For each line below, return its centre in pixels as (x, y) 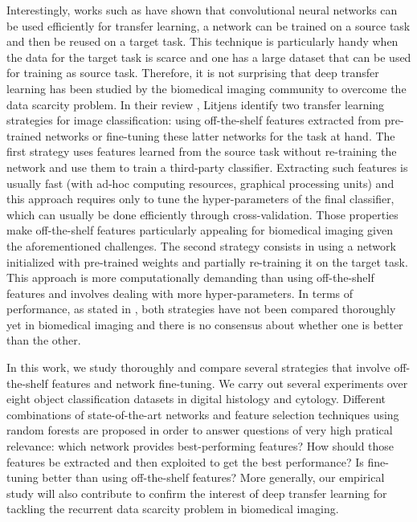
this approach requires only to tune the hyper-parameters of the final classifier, (200, 199)
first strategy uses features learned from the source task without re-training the (202, 151)
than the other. (44, 340)
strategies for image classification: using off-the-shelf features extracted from (194, 120)
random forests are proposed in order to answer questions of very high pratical (200, 430)
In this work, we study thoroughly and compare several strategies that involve (198, 367)
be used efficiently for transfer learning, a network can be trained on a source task (208, 25)
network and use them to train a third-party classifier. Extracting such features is (207, 167)
